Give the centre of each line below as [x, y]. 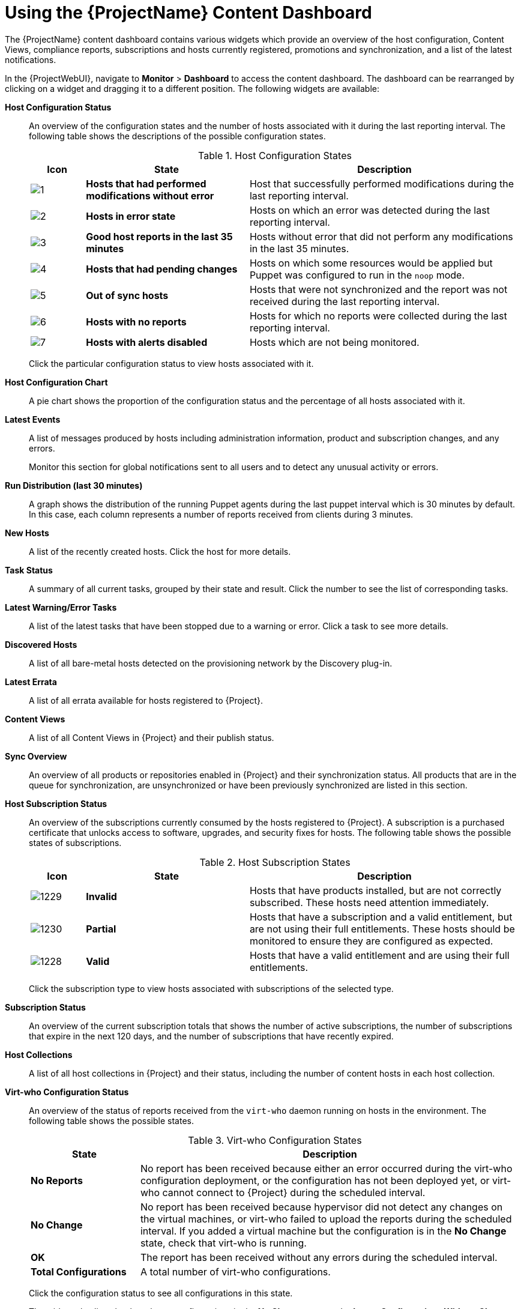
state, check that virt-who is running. [223, 1243]
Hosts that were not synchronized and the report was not [378, 289]
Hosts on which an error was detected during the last [369, 210]
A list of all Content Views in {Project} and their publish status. [152, 737]
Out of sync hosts [127, 295]
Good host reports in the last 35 [159, 236]
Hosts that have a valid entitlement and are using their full [379, 955]
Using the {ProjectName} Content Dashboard [188, 13]
